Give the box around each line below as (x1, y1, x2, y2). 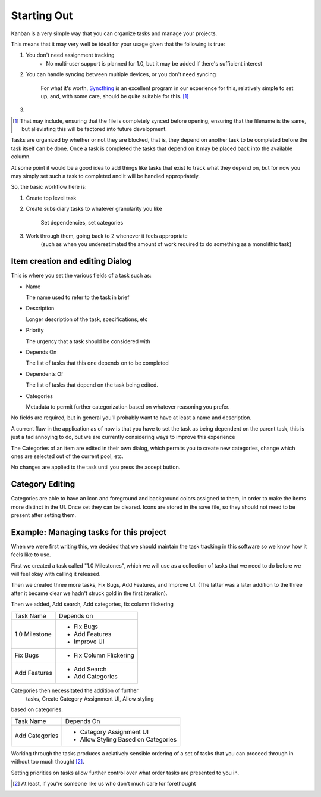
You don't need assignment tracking (26, 51, 115, 59)
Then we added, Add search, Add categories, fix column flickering (11, 600, 174, 608)
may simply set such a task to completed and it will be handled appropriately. (11, 173, 200, 180)
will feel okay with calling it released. (11, 571, 101, 578)
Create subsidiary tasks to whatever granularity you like (26, 206, 163, 213)
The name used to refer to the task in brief (26, 294, 130, 301)
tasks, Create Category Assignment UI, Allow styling (26, 695, 154, 702)
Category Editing (11, 480, 75, 490)
